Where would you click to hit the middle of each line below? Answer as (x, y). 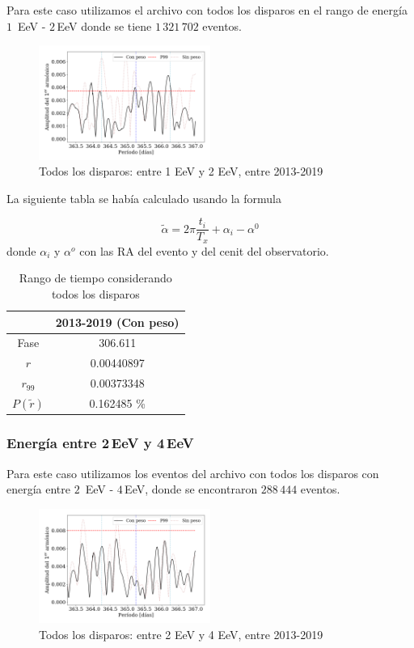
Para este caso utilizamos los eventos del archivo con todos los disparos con (193, 473)
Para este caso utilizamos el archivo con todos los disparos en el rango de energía (207, 10)
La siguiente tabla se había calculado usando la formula (144, 198)
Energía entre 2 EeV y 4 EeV (100, 443)
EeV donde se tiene (104, 25)
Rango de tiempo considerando (95, 278)
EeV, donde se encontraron (191, 489)
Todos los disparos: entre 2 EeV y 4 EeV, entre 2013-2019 (181, 634)
